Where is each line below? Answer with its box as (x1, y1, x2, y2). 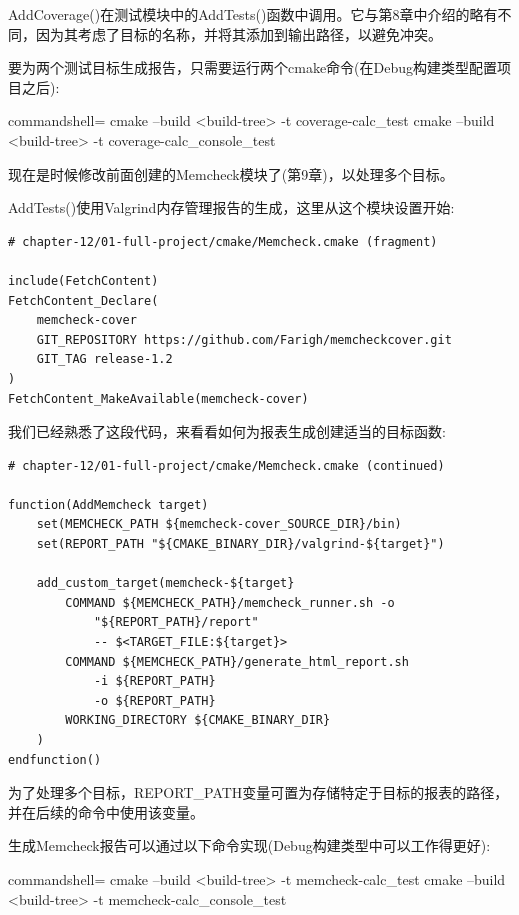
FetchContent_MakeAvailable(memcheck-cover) (8, 391, 309, 406)
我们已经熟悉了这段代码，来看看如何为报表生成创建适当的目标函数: (8, 421, 446, 442)
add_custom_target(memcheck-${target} (36, 576, 295, 591)
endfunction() (8, 752, 102, 767)
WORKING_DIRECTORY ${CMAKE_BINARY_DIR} (65, 713, 331, 728)
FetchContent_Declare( (8, 293, 159, 308)
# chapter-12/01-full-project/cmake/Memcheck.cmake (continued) (8, 458, 445, 473)
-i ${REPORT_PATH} (93, 674, 216, 689)
